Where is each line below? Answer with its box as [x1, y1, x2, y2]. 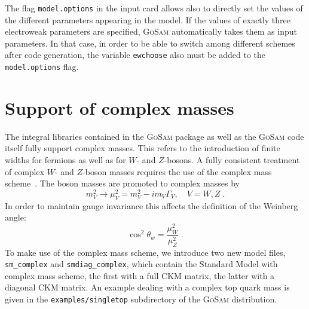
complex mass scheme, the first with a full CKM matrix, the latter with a [5, 269, 275, 282]
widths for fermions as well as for [5, 154, 126, 166]
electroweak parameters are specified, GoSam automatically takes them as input [5, 25, 297, 38]
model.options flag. [5, 60, 79, 73]
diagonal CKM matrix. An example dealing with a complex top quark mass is [5, 281, 290, 293]
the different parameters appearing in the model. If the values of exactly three [5, 13, 290, 26]
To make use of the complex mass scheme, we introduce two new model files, [5, 246, 286, 258]
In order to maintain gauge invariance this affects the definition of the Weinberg [5, 199, 298, 212]
